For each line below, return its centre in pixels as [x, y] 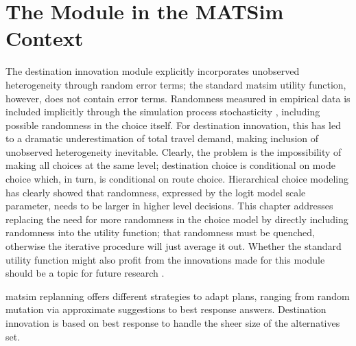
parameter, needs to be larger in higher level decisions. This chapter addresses [169, 206]
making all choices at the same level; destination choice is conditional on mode [170, 165]
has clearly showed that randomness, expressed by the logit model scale [156, 192]
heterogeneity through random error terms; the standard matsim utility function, [176, 84]
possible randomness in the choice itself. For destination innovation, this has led [173, 125]
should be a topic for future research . [85, 273]
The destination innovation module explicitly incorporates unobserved [153, 71]
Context [45, 38]
